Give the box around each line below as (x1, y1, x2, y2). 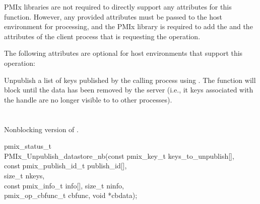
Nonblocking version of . (4, 124, 79, 134)
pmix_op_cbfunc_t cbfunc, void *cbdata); (4, 190, 138, 200)
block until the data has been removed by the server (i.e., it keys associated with (4, 84, 253, 95)
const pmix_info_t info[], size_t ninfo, (4, 180, 124, 190)
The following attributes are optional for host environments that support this (4, 48, 243, 58)
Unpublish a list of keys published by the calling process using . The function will (4, 74, 256, 85)
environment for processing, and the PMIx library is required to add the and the (4, 21, 253, 32)
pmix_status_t (4, 141, 51, 151)
